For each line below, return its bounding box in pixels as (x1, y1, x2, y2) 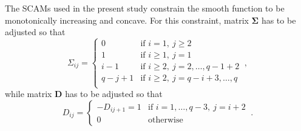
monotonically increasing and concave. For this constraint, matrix (5, 13, 249, 26)
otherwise (147, 116, 183, 125)
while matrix (5, 87, 52, 100)
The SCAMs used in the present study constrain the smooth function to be (5, 2, 285, 14)
